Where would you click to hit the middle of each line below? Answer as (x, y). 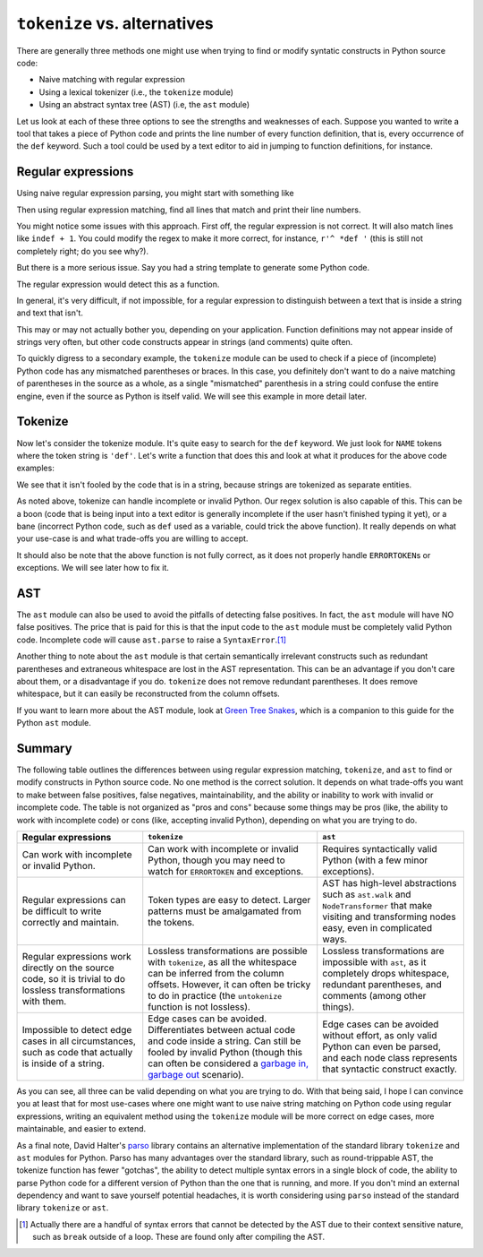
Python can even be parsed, (382, 1046)
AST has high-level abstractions (390, 882)
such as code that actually (77, 1052)
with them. (44, 1001)
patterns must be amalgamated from (225, 911)
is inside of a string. (63, 1063)
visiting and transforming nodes (389, 917)
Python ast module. (54, 723)
